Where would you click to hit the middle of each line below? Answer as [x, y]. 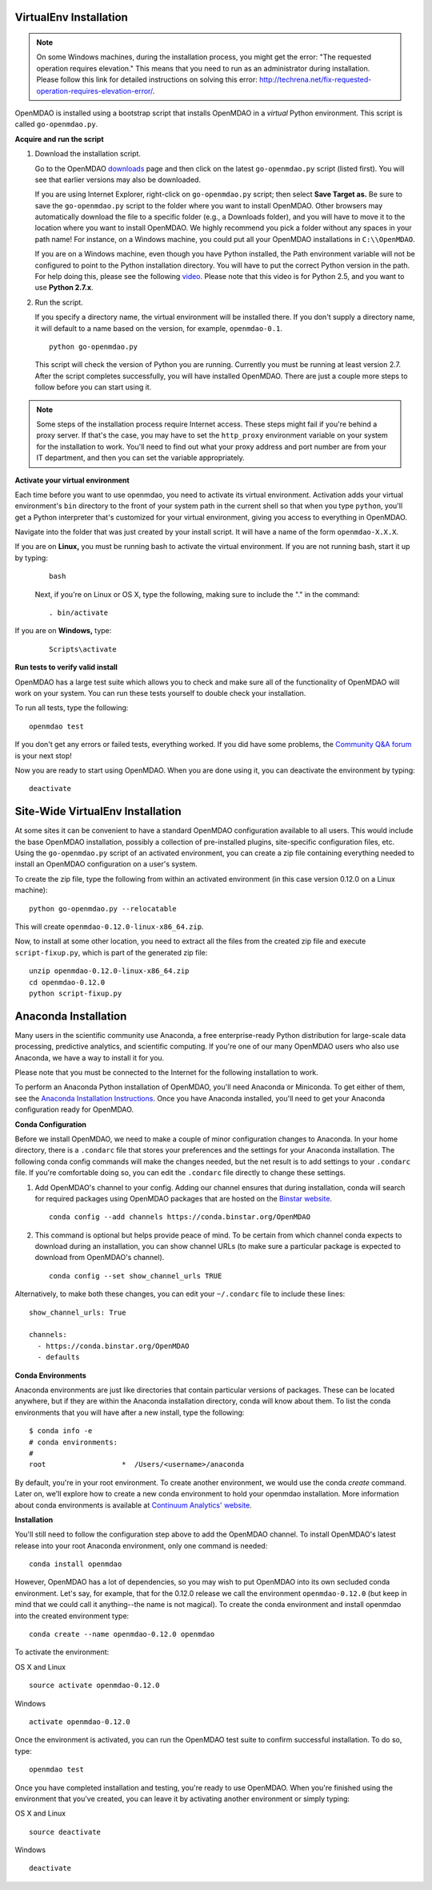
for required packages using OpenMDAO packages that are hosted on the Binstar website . [183, 1198]
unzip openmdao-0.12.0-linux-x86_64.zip [109, 971]
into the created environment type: [72, 1616]
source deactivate [65, 1832]
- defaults [58, 1357]
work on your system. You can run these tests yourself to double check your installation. [160, 693]
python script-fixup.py [76, 993]
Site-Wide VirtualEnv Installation [98, 812]
